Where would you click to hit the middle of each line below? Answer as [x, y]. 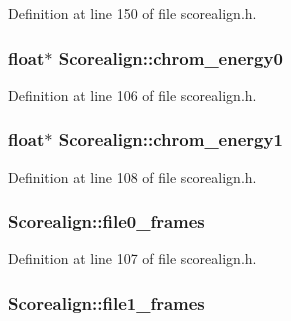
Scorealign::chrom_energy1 [170, 139]
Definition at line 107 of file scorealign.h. [132, 258]
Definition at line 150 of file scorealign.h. [132, 13]
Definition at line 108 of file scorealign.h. [132, 176]
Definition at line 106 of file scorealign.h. [132, 94]
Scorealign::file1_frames [106, 302]
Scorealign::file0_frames [106, 221]
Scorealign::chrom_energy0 [170, 57]
